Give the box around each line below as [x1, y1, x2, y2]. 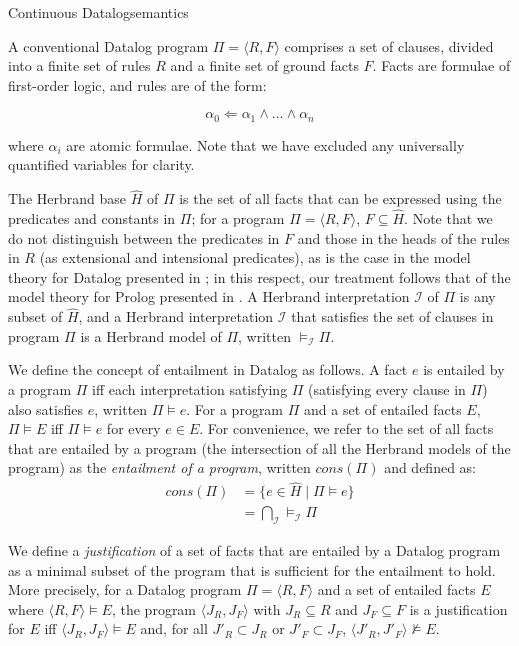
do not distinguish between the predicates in [8, 227, 280, 248]
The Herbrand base [8, 188, 126, 209]
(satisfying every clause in [308, 379, 466, 400]
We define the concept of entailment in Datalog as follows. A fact [8, 359, 408, 380]
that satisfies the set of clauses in [291, 306, 494, 327]
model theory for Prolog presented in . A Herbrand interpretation [8, 286, 410, 307]
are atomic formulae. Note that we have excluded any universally [66, 134, 465, 155]
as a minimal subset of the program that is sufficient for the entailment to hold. [8, 559, 496, 580]
